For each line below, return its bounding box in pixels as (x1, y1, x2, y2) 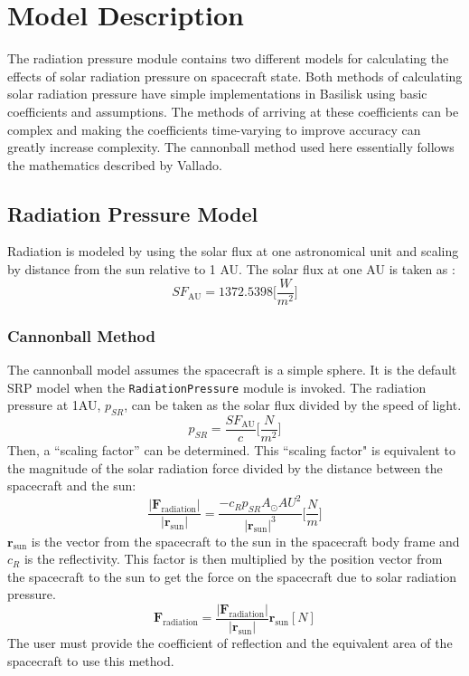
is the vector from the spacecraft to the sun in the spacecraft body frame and (31, 531, 460, 550)
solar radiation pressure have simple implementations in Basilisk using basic (7, 84, 427, 103)
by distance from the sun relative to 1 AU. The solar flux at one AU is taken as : (7, 260, 455, 279)
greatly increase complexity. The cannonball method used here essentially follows (7, 138, 455, 157)
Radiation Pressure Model (7, 199, 258, 227)
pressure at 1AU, (7, 395, 101, 414)
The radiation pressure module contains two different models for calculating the (7, 49, 449, 68)
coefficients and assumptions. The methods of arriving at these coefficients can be (7, 101, 459, 120)
